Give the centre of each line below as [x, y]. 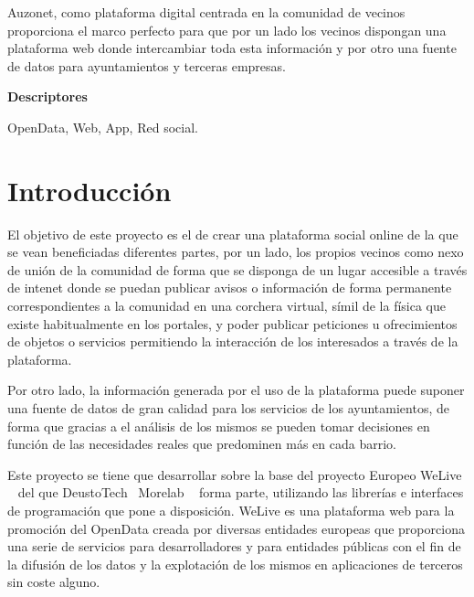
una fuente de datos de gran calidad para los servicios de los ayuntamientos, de [228, 408]
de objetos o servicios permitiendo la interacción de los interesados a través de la [233, 341]
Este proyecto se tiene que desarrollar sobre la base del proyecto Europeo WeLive [235, 474]
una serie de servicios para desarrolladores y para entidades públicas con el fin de [234, 546]
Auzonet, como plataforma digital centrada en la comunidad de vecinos [206, 12]
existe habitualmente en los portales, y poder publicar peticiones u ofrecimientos [232, 323]
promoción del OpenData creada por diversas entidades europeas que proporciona [236, 528]
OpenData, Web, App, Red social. [103, 127]
